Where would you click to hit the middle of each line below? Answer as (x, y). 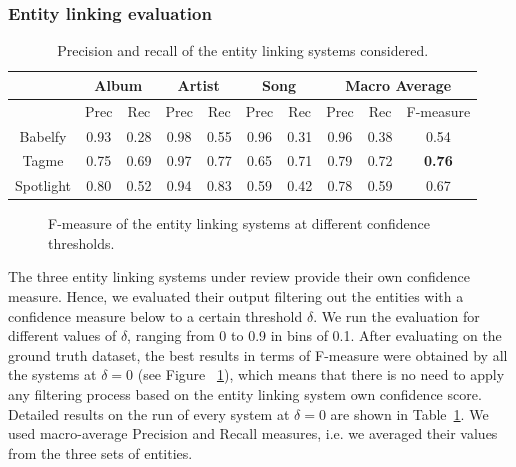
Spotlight (43, 185)
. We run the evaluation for (396, 315)
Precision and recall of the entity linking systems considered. (243, 50)
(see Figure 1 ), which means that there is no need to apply (321, 374)
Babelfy (43, 135)
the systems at (52, 374)
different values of (62, 335)
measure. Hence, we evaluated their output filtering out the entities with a (236, 296)
